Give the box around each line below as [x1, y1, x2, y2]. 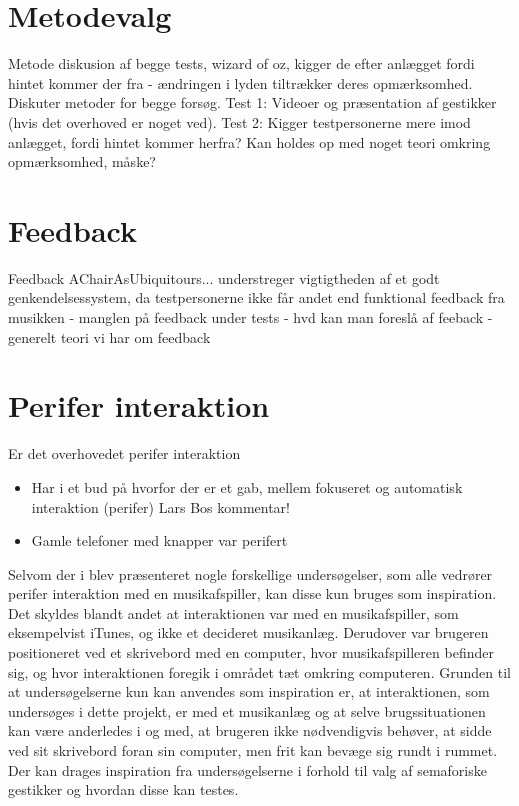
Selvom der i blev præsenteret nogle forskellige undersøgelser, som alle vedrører [8, 563, 493, 584]
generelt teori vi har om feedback [8, 326, 211, 347]
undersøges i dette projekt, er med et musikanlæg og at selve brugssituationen [8, 700, 486, 721]
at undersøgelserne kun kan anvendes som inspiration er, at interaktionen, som [8, 681, 490, 702]
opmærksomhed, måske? [8, 151, 156, 172]
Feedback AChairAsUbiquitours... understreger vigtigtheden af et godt [8, 267, 440, 288]
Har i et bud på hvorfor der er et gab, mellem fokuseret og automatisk [31, 476, 463, 497]
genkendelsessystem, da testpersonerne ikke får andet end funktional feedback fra [8, 287, 505, 308]
